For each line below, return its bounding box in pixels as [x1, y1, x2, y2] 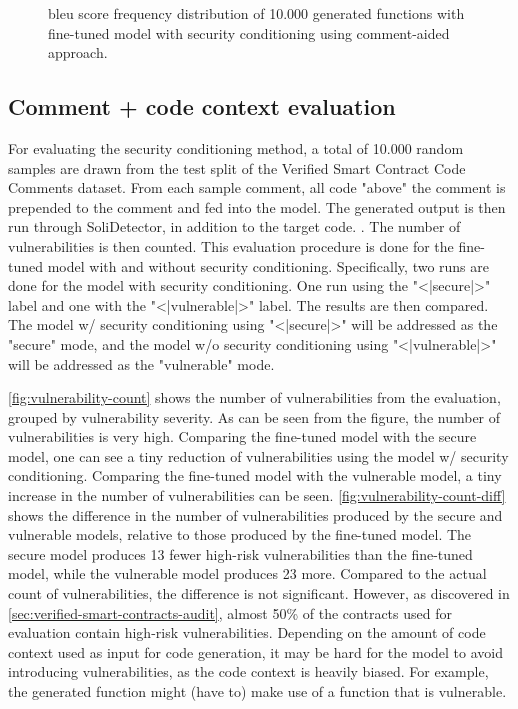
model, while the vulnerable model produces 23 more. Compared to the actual [8, 563, 487, 584]
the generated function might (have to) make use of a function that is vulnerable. [8, 681, 507, 702]
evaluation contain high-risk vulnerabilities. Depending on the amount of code [8, 622, 486, 643]
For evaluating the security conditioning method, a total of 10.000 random [8, 137, 464, 158]
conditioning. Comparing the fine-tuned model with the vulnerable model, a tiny [8, 465, 502, 486]
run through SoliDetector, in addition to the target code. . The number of [8, 216, 461, 237]
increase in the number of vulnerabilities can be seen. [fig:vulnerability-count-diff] [8, 485, 506, 506]
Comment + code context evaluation [8, 91, 396, 122]
